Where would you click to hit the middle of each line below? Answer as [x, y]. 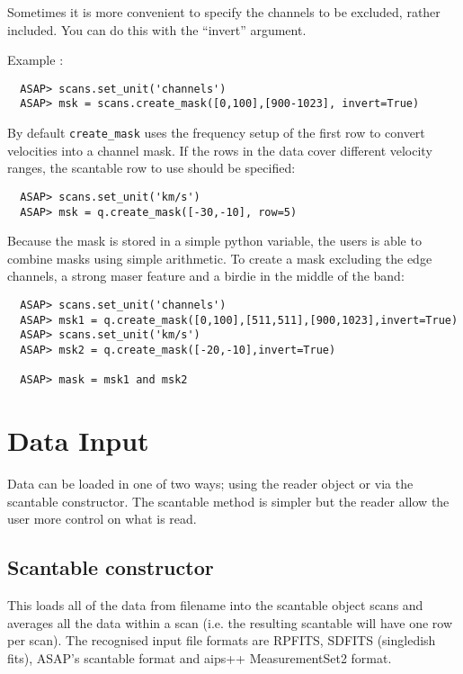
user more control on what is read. [102, 519]
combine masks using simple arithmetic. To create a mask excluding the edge [220, 258]
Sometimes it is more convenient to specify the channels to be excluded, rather [224, 12]
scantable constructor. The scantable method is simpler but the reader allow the [228, 501]
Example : [36, 60]
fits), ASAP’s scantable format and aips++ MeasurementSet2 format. [200, 657]
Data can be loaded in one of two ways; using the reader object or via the [210, 484]
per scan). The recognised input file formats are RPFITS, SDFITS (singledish [222, 640]
